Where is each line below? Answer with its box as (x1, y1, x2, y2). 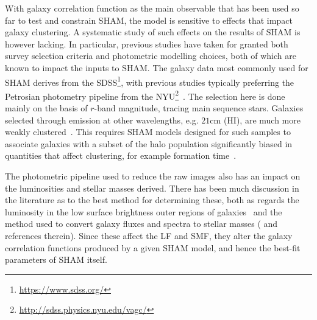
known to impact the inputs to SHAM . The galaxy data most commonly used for (5, 61, 308, 74)
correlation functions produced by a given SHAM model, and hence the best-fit (5, 241, 301, 254)
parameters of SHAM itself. (5, 253, 107, 266)
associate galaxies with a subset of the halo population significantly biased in (5, 137, 293, 150)
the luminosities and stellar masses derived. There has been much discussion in (5, 181, 299, 194)
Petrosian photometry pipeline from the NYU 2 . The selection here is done (5, 88, 285, 102)
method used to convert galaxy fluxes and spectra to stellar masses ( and (5, 217, 278, 230)
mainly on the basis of (5, 102, 88, 114)
